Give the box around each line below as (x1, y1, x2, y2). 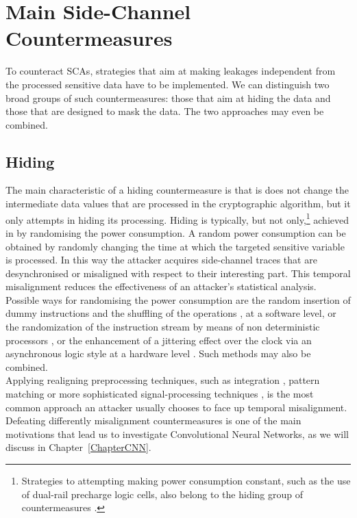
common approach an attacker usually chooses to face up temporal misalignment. (5, 400, 347, 414)
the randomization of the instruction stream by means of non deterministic (5, 320, 320, 334)
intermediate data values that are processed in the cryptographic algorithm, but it (5, 196, 351, 211)
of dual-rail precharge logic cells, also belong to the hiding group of (21, 487, 304, 501)
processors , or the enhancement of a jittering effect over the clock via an (5, 333, 312, 347)
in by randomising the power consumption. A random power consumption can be (5, 225, 346, 239)
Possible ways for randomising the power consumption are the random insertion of (5, 292, 351, 307)
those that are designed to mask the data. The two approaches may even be (5, 104, 324, 118)
